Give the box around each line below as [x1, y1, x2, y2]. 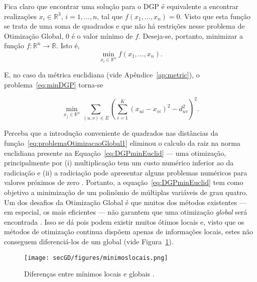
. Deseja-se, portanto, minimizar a [138, 30, 243, 41]
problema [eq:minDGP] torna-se [4, 79, 103, 89]
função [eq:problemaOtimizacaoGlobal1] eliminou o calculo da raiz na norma [4, 138, 240, 148]
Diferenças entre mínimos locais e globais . [24, 268, 155, 279]
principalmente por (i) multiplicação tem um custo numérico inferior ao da [4, 157, 234, 168]
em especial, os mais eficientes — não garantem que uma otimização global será [4, 207, 247, 217]
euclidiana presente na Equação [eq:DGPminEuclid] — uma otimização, [4, 147, 226, 158]
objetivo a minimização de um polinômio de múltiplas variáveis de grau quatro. [4, 186, 248, 197]
